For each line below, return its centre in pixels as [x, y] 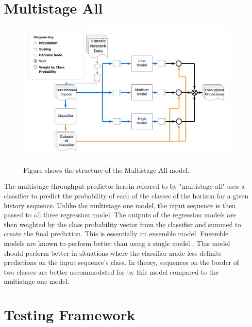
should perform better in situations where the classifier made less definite [113, 253]
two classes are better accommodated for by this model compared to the [111, 271]
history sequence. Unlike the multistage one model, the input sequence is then [120, 205]
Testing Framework [70, 315]
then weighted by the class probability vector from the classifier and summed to [123, 224]
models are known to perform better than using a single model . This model [117, 243]
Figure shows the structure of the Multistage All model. [107, 170]
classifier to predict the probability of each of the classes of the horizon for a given [126, 195]
